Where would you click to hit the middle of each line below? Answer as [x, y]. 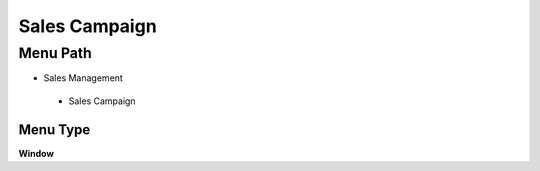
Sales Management [83, 78]
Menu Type [54, 129]
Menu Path [55, 53]
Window [36, 153]
